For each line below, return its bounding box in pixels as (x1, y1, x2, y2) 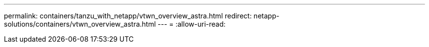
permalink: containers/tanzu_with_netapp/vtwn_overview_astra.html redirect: (4, 12, 252, 20)
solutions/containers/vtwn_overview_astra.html (4, 20, 156, 28)
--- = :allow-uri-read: (158, 20, 226, 28)
